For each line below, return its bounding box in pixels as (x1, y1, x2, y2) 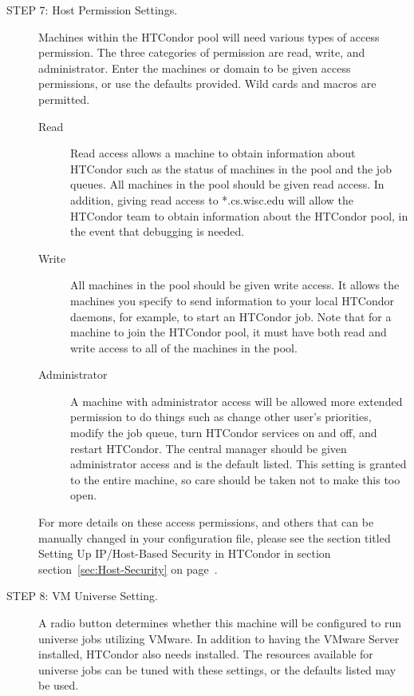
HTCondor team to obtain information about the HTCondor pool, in (70, 207, 408, 224)
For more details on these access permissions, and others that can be (38, 514, 374, 531)
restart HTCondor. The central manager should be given (70, 439, 347, 456)
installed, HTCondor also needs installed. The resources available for (38, 646, 373, 662)
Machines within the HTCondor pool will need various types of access (38, 28, 380, 45)
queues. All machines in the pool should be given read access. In (70, 176, 384, 193)
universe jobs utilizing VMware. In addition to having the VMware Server (38, 630, 400, 646)
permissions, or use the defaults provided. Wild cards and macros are (38, 75, 377, 92)
